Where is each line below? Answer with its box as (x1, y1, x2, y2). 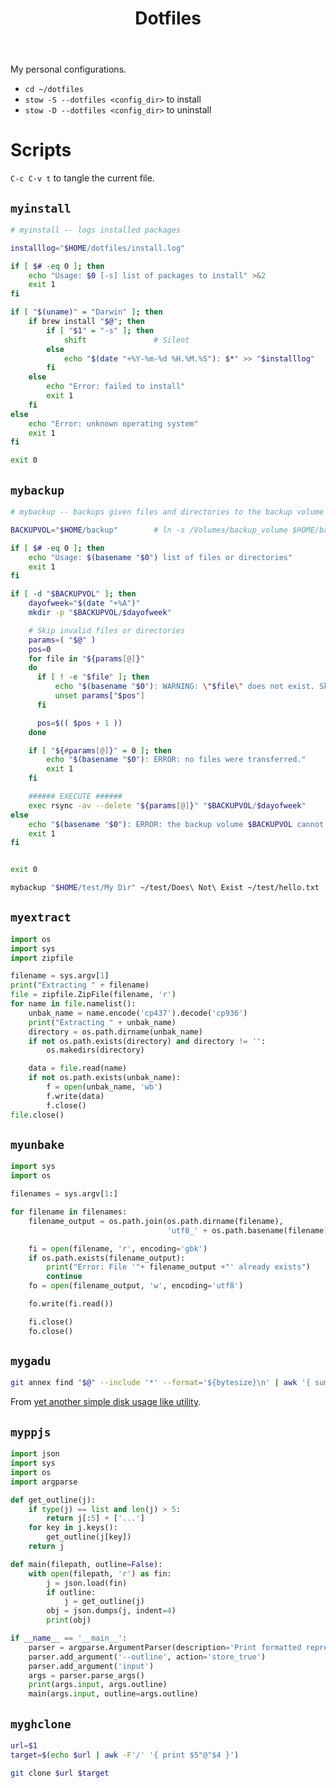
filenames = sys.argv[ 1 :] (10, 1189, 118, 1199)
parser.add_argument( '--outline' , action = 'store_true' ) (28, 1652, 267, 1662)
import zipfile (10, 953, 74, 963)
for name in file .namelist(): (10, 999, 137, 1009)
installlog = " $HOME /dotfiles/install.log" (10, 243, 186, 253)
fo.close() (28, 1326, 74, 1336)
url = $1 (10, 1740, 38, 1751)
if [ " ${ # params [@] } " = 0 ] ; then (28, 745, 172, 756)
